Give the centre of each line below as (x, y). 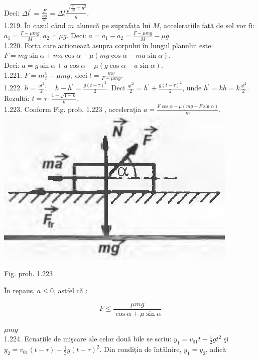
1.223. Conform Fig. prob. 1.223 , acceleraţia (73, 109)
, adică (216, 349)
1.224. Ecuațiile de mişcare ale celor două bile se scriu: (88, 339)
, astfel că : (71, 290)
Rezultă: (17, 98)
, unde (192, 88)
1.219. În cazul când (35, 25)
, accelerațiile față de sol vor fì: (207, 25)
